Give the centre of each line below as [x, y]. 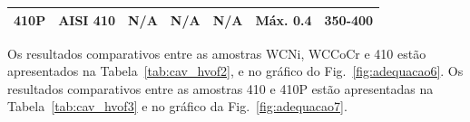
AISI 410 [87, 19]
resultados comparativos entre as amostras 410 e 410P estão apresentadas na [220, 88]
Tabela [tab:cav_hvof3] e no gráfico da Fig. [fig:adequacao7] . [177, 106]
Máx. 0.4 [284, 19]
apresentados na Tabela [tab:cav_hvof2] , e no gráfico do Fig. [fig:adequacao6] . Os [235, 71]
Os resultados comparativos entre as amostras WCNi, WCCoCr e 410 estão [217, 53]
